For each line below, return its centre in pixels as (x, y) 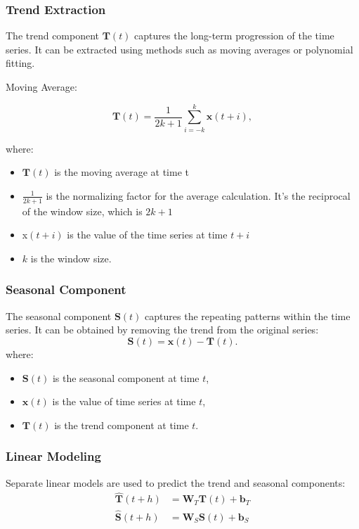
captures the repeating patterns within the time (248, 316)
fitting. (20, 63)
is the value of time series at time (124, 401)
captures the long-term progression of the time (234, 36)
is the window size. (71, 258)
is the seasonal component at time (126, 377)
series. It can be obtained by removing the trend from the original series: (162, 330)
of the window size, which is (82, 211)
